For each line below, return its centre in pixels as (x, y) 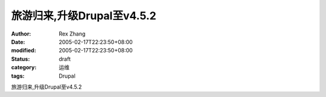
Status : (21, 59)
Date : (18, 42)
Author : (21, 34)
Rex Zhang (72, 34)
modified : (24, 51)
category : (24, 67)
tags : (18, 76)
